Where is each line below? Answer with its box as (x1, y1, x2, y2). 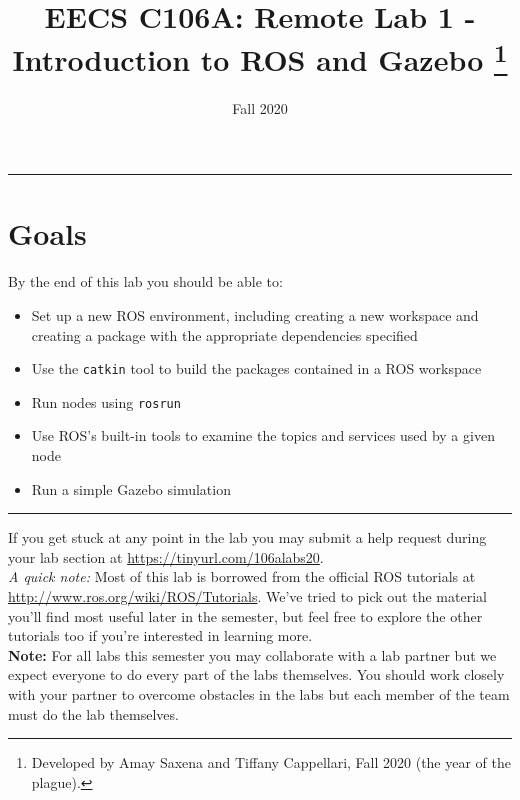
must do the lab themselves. (8, 703, 179, 724)
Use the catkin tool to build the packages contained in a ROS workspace (31, 358, 482, 379)
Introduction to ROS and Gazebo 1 (12, 35, 508, 80)
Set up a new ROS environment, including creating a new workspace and (31, 304, 479, 325)
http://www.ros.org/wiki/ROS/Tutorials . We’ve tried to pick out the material (8, 586, 487, 607)
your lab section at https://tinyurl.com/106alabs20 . (8, 546, 324, 567)
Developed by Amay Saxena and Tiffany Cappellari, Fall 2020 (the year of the (31, 752, 512, 773)
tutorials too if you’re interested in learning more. (8, 625, 313, 646)
